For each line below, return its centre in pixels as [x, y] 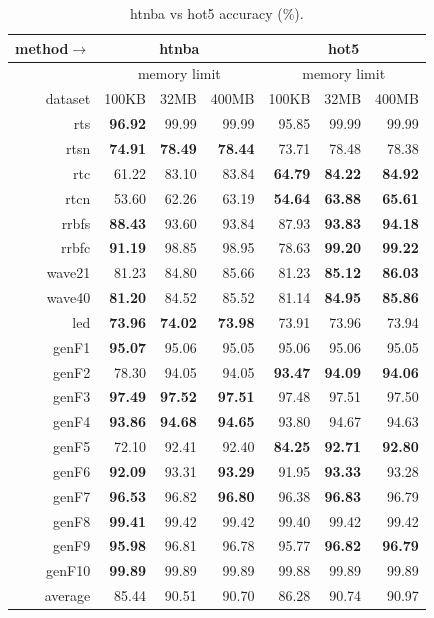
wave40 [68, 297]
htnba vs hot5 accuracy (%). [217, 13]
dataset [68, 98]
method [42, 47]
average [67, 595]
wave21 [68, 272]
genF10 [68, 570]
